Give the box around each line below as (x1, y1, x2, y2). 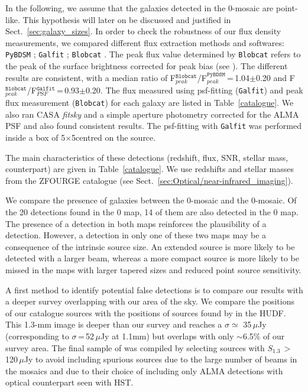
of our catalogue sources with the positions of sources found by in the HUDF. (5, 306, 286, 319)
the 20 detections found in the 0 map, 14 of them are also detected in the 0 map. (5, 206, 299, 218)
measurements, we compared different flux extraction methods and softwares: (5, 36, 284, 48)
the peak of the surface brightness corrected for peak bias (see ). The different (5, 60, 288, 72)
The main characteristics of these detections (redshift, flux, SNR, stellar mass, (5, 151, 288, 163)
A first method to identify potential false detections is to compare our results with (5, 283, 303, 296)
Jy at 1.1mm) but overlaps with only (100, 330, 234, 342)
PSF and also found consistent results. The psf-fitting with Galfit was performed (5, 119, 301, 132)
